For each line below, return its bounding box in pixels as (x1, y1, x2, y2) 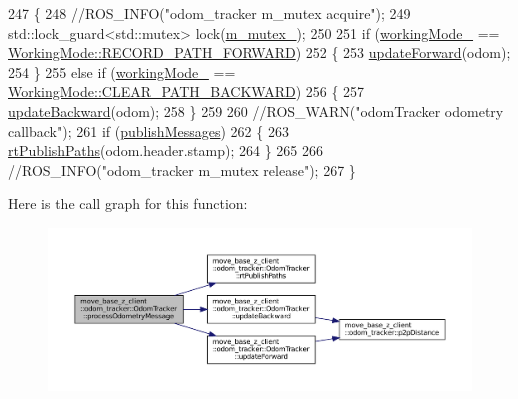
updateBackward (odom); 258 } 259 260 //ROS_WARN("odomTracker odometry (8, 100, 504, 121)
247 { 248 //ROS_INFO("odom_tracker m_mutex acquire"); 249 (8, 3, 411, 23)
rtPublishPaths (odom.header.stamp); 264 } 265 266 (8, 140, 323, 161)
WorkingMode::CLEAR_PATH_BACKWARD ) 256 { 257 (8, 81, 365, 102)
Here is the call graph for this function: (8, 193, 248, 214)
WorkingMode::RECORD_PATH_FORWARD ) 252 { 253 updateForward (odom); (8, 42, 511, 63)
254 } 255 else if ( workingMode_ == (8, 61, 236, 82)
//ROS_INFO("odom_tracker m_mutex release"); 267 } (8, 159, 356, 180)
